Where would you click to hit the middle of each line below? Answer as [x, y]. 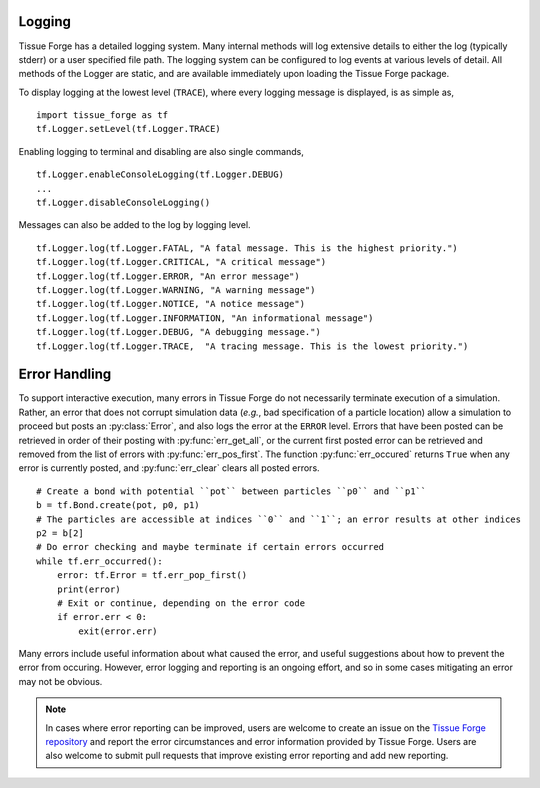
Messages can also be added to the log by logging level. [134, 225]
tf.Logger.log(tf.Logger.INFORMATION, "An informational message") [205, 318]
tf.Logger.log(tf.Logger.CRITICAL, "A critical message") [181, 262]
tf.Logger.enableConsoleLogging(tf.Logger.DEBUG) [160, 174]
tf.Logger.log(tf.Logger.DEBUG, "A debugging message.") [179, 332]
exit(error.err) [118, 631]
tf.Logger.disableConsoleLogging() [123, 203]
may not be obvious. [60, 681]
